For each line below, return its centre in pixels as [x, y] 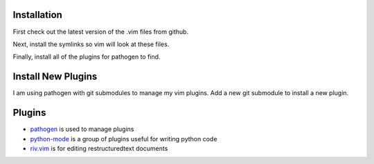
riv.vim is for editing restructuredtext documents [99, 148]
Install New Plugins [55, 77]
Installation [37, 15]
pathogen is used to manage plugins [82, 129]
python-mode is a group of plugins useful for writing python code [124, 139]
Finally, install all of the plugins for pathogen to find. [87, 57]
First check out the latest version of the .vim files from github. [101, 32]
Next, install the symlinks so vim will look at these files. [91, 44]
